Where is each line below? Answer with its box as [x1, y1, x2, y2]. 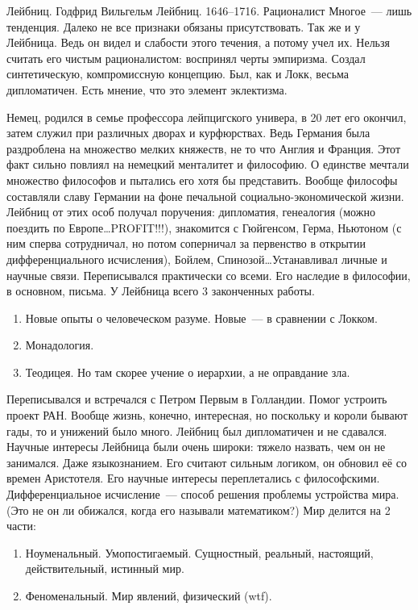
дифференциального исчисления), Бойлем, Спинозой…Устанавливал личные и [6, 250, 387, 267]
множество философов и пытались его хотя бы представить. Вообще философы [6, 171, 398, 188]
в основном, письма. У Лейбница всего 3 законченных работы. [6, 282, 315, 299]
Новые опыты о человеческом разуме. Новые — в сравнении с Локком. [25, 309, 378, 326]
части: [6, 517, 36, 534]
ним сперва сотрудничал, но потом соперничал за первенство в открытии [6, 235, 366, 252]
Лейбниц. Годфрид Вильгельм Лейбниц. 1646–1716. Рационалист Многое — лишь [6, 2, 412, 19]
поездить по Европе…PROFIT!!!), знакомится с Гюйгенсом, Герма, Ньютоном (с [6, 219, 402, 236]
